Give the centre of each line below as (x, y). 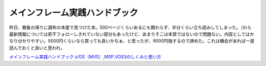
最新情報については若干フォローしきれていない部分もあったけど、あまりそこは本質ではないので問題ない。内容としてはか (132, 34)
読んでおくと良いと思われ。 (37, 48)
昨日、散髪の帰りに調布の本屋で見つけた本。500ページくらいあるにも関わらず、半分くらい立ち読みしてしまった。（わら (130, 27)
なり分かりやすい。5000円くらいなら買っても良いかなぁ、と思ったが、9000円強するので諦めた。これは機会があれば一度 (132, 41)
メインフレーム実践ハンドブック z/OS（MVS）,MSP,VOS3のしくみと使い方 (85, 57)
